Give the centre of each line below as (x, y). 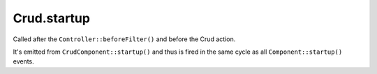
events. (23, 61)
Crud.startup (52, 18)
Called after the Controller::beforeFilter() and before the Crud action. (124, 39)
